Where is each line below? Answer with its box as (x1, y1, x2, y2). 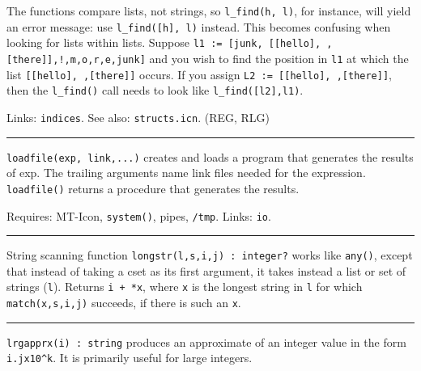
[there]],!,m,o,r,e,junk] (6, 53, 146, 65)
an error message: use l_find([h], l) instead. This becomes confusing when (6, 18, 391, 35)
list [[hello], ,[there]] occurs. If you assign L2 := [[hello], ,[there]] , (6, 65, 392, 82)
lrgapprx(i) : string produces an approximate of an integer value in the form (6, 333, 406, 350)
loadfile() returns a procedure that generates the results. (6, 179, 300, 196)
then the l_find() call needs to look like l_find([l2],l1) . (6, 82, 304, 99)
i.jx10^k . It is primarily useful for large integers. (6, 349, 253, 366)
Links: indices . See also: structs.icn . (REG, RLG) (6, 108, 270, 125)
